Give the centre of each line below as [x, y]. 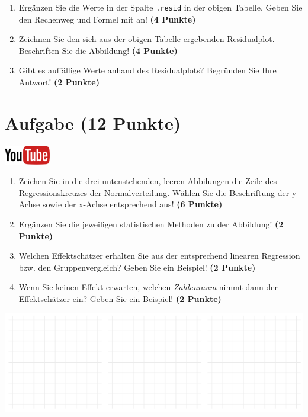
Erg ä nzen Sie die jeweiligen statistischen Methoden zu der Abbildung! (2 [151, 224]
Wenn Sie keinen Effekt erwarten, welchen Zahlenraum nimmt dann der [148, 287]
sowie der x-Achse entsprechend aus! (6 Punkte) [132, 204]
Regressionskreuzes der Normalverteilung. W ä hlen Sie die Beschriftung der [154, 192]
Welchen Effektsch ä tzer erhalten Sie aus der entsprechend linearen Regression [159, 256]
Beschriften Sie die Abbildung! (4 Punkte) [98, 50]
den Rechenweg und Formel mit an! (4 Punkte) [107, 19]
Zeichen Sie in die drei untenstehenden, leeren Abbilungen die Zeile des [148, 181]
